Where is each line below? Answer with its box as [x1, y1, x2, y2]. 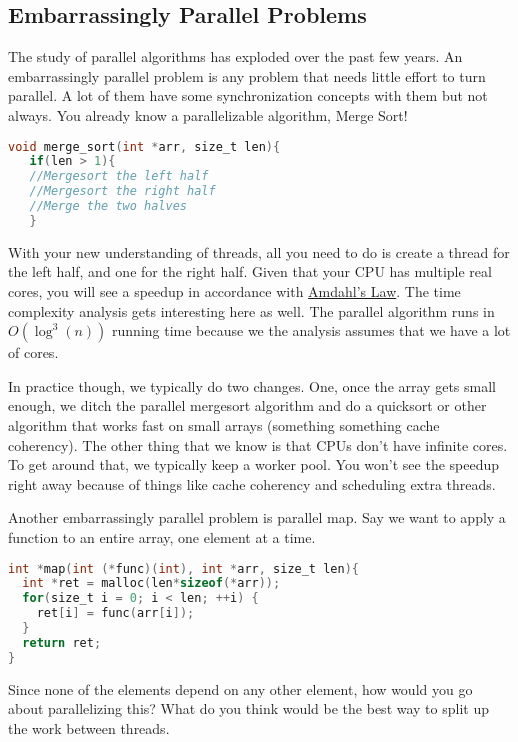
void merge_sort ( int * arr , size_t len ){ [8, 139, 281, 154]
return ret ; [22, 635, 102, 650]
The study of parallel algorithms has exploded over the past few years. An [8, 46, 463, 67]
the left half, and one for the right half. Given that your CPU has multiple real [8, 261, 492, 282]
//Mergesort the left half [29, 169, 209, 184]
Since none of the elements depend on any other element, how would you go [8, 678, 473, 699]
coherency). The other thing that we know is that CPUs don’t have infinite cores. [8, 434, 508, 455]
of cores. [8, 342, 59, 363]
